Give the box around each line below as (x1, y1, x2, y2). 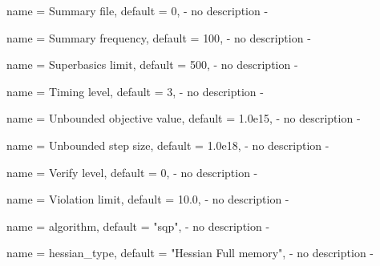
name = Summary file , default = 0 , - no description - (6, 2, 269, 18)
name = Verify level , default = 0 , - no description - (6, 163, 258, 180)
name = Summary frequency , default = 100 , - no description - (6, 29, 311, 46)
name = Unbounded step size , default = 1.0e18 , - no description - (6, 136, 329, 153)
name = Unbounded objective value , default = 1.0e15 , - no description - (6, 110, 361, 127)
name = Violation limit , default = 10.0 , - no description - (6, 191, 289, 208)
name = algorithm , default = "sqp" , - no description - (6, 217, 270, 234)
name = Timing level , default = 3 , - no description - (6, 83, 264, 99)
